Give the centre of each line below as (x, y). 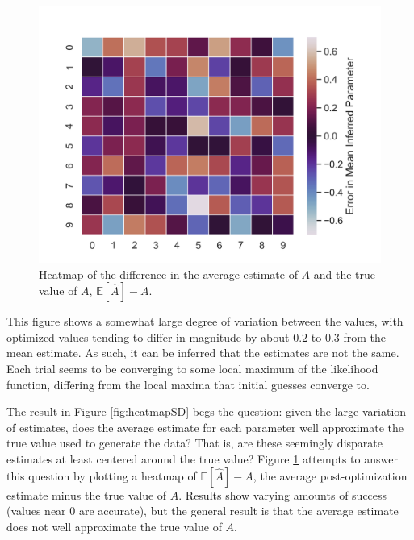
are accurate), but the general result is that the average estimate (238, 511)
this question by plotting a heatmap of (102, 475)
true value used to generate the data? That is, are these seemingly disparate (194, 443)
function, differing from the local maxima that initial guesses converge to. (188, 384)
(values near (36, 511)
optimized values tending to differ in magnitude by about (148, 336)
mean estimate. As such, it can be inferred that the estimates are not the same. (203, 353)
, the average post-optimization (330, 475)
